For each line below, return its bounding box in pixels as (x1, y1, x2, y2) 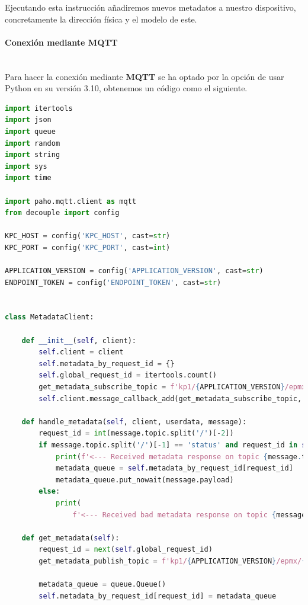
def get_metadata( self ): (21, 533, 120, 542)
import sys (5, 162, 47, 171)
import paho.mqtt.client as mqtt (5, 197, 136, 206)
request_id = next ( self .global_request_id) (38, 545, 213, 554)
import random (5, 139, 60, 148)
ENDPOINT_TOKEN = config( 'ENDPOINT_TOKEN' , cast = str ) (5, 278, 222, 287)
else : (38, 487, 60, 496)
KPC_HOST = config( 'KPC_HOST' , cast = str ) (5, 232, 171, 241)
